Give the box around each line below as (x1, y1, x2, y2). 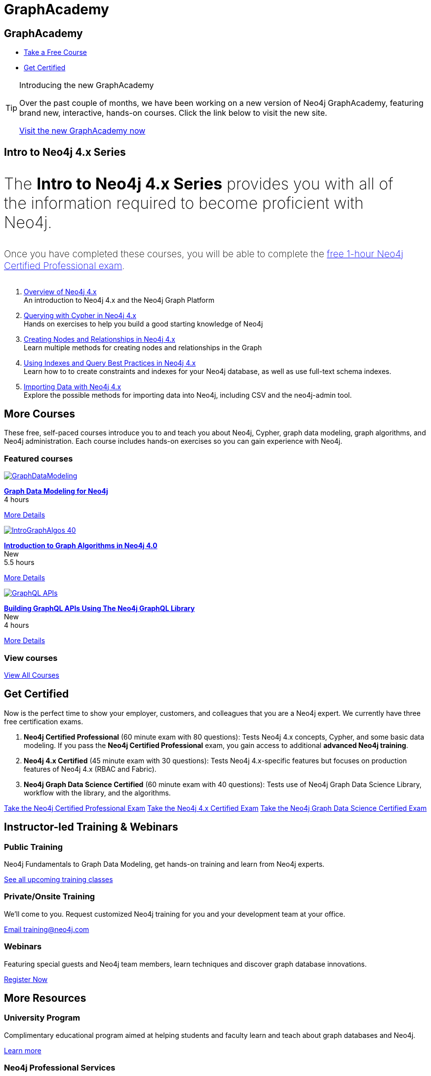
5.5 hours (4, 558, 35, 567)
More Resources (4, 991, 86, 1004)
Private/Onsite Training (4, 891, 95, 902)
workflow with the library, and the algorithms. (24, 788, 171, 797)
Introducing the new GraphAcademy (19, 80, 154, 91)
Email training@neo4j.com (4, 925, 89, 934)
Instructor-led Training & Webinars (4, 821, 178, 834)
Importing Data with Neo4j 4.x (24, 382, 121, 391)
